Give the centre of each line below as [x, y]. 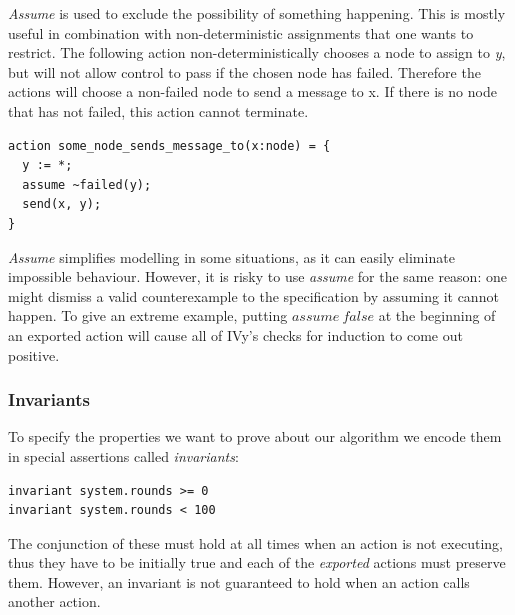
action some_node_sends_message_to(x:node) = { [169, 145]
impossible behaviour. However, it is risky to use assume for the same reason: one [257, 276]
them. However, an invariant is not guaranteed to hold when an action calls [239, 581]
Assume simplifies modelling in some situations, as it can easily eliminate [231, 256]
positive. [34, 354]
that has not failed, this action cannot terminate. [158, 110]
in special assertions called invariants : [123, 455]
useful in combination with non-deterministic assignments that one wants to [241, 32]
